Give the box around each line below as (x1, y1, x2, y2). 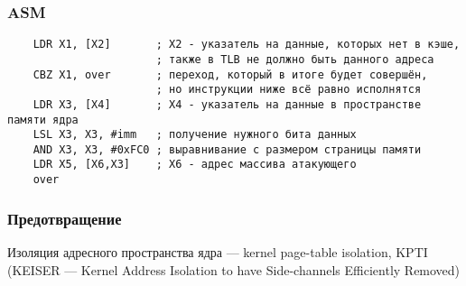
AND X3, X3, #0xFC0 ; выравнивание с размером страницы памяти (33, 143, 422, 156)
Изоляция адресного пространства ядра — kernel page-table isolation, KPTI (7, 243, 428, 261)
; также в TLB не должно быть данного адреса (155, 52, 434, 66)
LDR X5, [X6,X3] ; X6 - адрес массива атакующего (33, 158, 357, 171)
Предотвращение (7, 207, 122, 229)
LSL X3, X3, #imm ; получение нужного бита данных (33, 128, 357, 142)
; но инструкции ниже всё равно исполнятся (155, 83, 422, 97)
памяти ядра (7, 113, 79, 126)
